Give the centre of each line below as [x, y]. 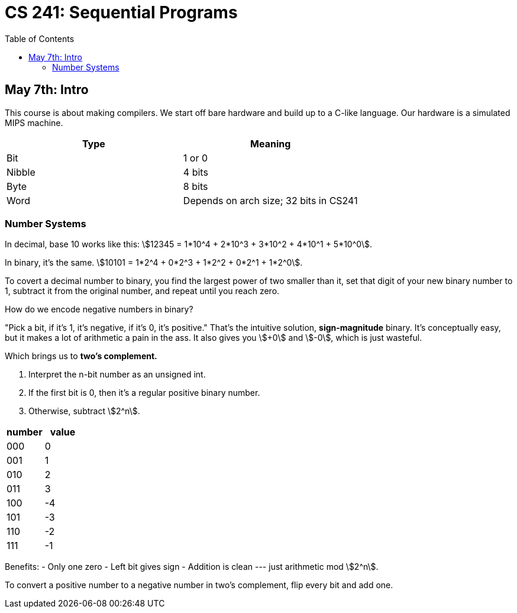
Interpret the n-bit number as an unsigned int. [117, 375]
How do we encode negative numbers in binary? [99, 309]
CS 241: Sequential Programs [121, 12]
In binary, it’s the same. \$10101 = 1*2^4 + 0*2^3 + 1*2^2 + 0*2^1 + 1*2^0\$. [154, 263]
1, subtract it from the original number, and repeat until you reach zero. [142, 291]
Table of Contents [40, 38]
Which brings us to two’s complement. [81, 356]
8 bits [196, 186]
